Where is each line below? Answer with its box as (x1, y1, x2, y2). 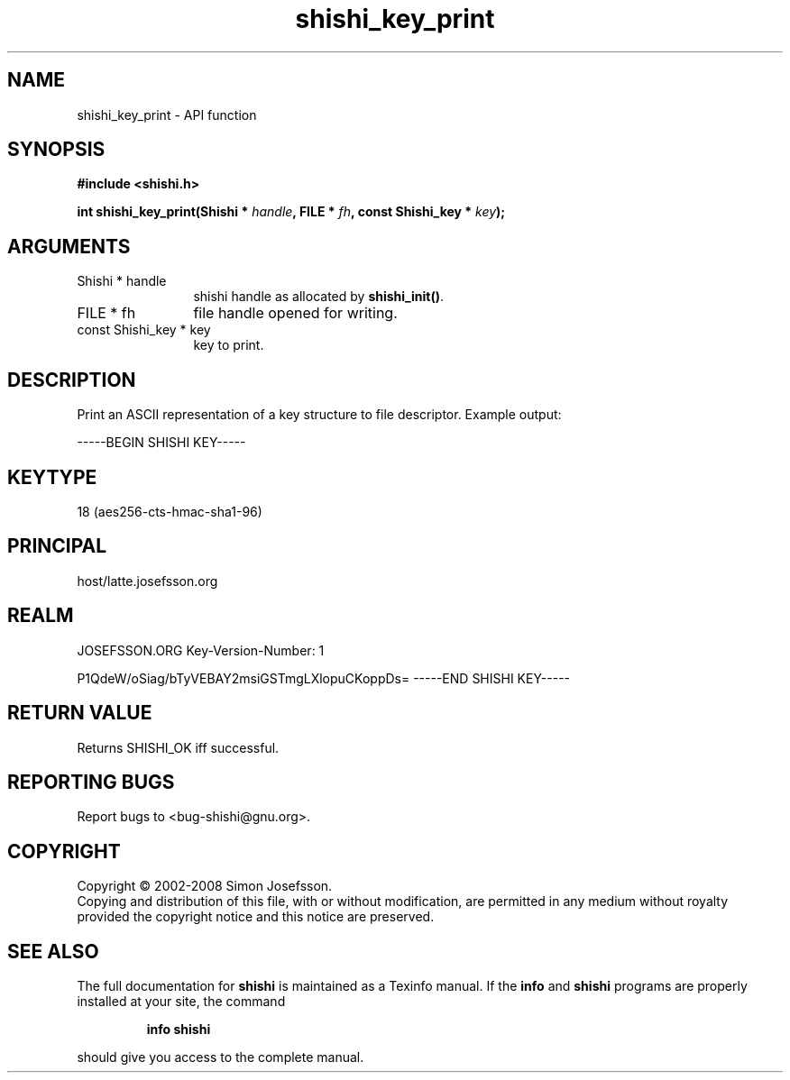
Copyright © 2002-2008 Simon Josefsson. (77, 878, 333, 894)
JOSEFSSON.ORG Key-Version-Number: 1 (77, 642, 325, 658)
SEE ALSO (7, 939, 99, 963)
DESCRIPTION (7, 368, 136, 391)
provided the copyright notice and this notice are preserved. (77, 909, 435, 925)
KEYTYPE (7, 465, 97, 489)
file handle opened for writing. (193, 304, 398, 323)
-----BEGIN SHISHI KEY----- (77, 435, 246, 451)
